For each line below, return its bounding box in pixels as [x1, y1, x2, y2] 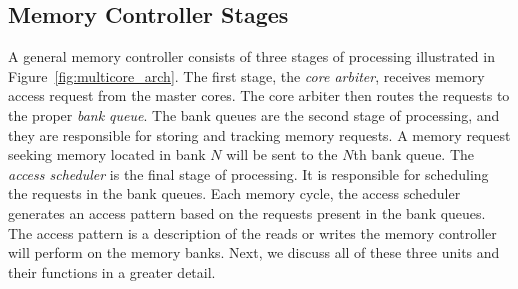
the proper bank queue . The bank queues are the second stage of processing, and [8, 104, 500, 125]
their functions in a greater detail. [8, 261, 216, 282]
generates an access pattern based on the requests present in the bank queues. [8, 202, 486, 223]
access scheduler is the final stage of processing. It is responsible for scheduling [8, 163, 489, 184]
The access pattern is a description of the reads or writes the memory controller [8, 222, 497, 243]
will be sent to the [226, 144, 338, 165]
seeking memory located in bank [8, 144, 206, 165]
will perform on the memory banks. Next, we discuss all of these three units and [8, 242, 500, 263]
